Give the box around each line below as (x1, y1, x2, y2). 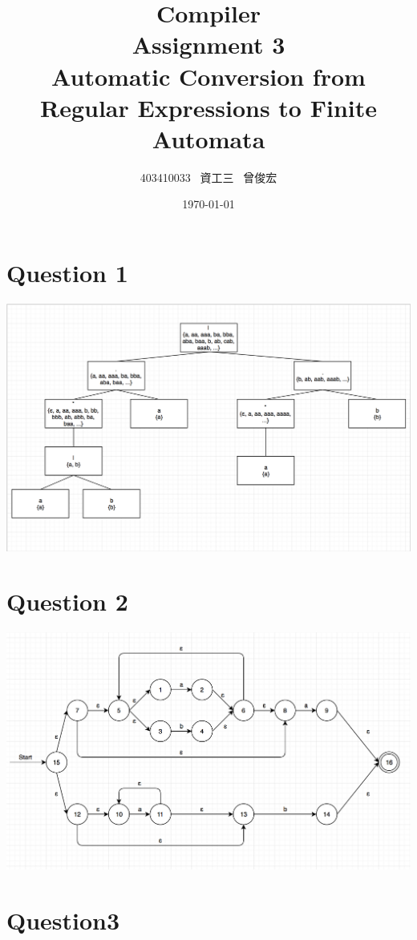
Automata (152, 122, 265, 155)
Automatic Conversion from (51, 59, 366, 92)
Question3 (6, 904, 120, 937)
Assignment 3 (132, 28, 285, 61)
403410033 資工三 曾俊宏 (140, 168, 277, 185)
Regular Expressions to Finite (39, 91, 377, 123)
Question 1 (6, 256, 128, 289)
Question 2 (6, 585, 128, 618)
